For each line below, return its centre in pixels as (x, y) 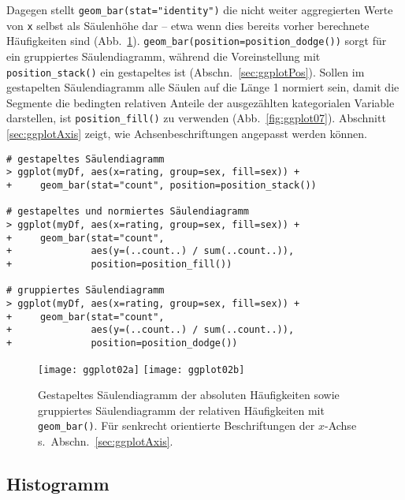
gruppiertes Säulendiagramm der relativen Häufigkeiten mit (181, 410)
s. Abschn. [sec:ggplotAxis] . (106, 441)
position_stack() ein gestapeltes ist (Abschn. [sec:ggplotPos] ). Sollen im (186, 71)
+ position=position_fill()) (119, 264)
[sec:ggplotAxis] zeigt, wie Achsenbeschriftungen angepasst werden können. (187, 134)
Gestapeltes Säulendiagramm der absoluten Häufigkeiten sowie (189, 395)
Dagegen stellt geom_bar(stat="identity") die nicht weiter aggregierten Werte (200, 9)
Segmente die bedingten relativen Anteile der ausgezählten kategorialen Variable (201, 102)
